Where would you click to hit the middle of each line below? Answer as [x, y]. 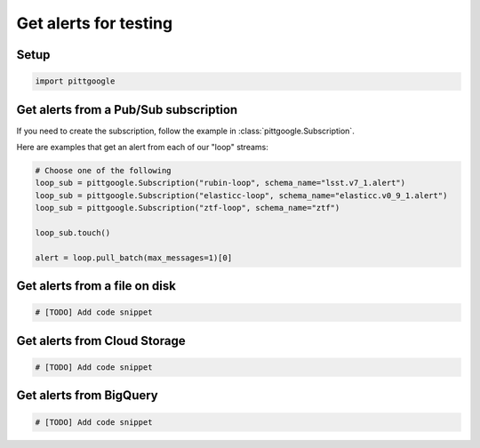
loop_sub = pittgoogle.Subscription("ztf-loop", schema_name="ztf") [188, 208]
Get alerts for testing [95, 23]
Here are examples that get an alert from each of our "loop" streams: [142, 148]
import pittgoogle [75, 81]
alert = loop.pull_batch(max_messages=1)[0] [134, 257]
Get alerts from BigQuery [88, 396]
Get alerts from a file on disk [96, 286]
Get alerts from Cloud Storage [101, 341]
